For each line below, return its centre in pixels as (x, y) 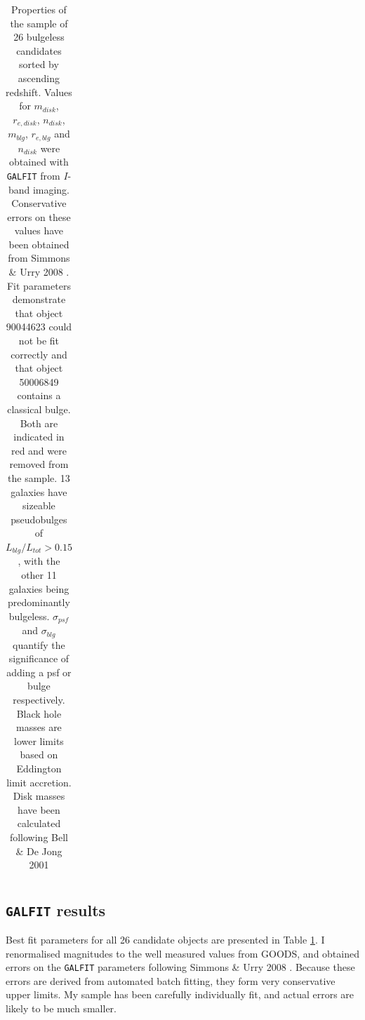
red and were (39, 450)
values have (39, 230)
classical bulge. (39, 409)
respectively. (39, 700)
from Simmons (39, 258)
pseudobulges (39, 519)
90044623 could (39, 327)
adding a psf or (39, 672)
